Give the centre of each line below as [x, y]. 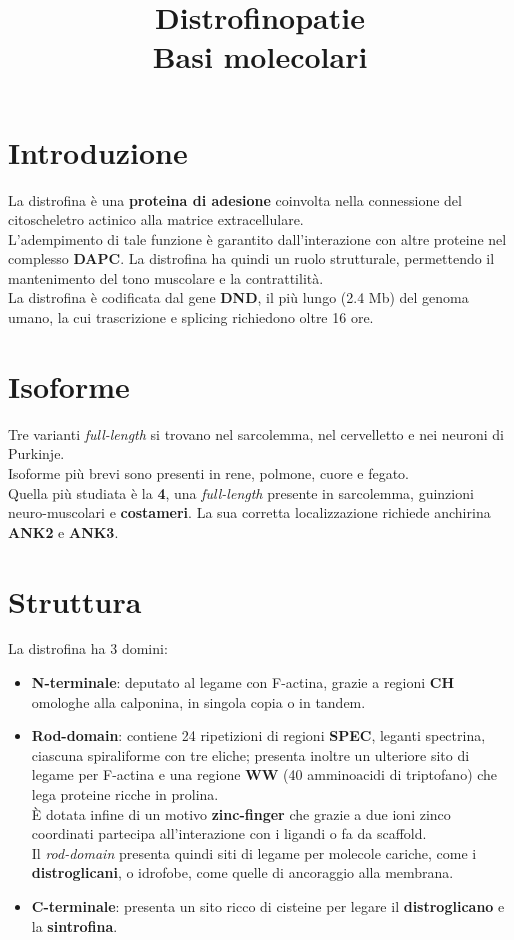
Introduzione [98, 151]
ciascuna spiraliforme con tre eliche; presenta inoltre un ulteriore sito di [250, 754]
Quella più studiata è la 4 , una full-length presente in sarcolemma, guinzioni [241, 492]
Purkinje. [36, 453]
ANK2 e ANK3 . [63, 531]
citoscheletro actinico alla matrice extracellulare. [156, 219]
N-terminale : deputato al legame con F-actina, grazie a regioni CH [243, 682]
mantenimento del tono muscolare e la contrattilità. [166, 277]
